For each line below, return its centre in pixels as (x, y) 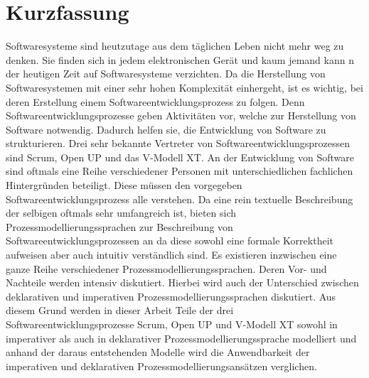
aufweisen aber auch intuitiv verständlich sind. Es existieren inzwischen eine (171, 255)
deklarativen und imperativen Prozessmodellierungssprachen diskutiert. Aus (171, 296)
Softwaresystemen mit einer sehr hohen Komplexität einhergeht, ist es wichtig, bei (184, 87)
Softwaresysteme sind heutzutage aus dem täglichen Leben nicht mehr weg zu (175, 46)
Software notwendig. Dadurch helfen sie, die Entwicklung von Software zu (166, 129)
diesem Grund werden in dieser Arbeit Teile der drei (120, 310)
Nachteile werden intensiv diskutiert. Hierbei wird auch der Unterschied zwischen (182, 282)
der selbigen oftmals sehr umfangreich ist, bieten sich (121, 213)
